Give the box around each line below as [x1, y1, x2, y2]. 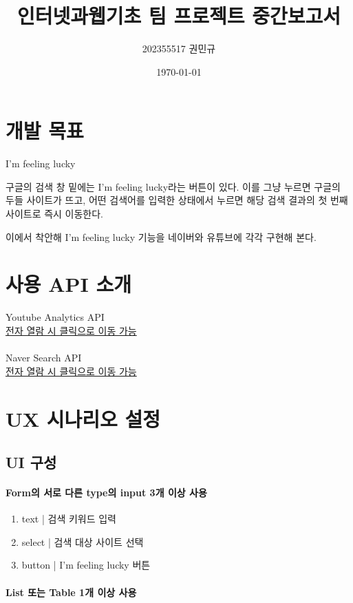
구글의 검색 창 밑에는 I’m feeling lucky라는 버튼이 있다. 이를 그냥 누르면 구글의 [6, 179, 341, 193]
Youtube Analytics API [6, 310, 105, 324]
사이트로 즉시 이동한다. [6, 207, 104, 221]
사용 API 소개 [6, 270, 132, 298]
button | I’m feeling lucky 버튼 [21, 558, 151, 572]
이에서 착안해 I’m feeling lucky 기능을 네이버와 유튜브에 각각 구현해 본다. [6, 229, 317, 244]
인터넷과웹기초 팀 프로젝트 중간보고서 [17, 1, 341, 30]
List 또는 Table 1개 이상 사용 [6, 584, 137, 599]
